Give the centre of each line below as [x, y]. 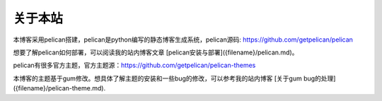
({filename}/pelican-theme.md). [59, 88]
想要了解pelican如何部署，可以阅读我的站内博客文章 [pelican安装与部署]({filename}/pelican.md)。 [156, 52]
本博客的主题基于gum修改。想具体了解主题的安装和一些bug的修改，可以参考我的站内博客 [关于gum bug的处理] [174, 78]
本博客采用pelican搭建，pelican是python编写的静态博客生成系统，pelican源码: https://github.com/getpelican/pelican [183, 40]
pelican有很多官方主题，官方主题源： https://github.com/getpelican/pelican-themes [134, 65]
